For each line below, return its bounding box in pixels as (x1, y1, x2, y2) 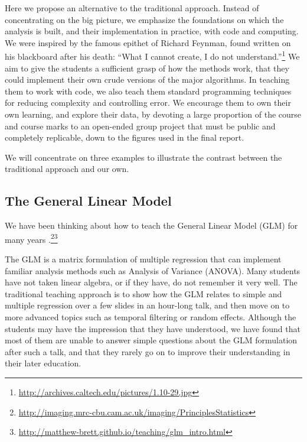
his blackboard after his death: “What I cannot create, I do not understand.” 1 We (5, 48, 300, 63)
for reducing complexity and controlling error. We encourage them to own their (5, 96, 291, 109)
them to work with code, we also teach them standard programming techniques (5, 84, 292, 97)
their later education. (5, 357, 81, 369)
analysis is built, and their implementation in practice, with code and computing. (5, 25, 299, 37)
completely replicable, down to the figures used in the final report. (5, 131, 244, 144)
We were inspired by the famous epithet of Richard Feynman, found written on (5, 36, 291, 48)
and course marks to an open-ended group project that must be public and (5, 119, 276, 132)
